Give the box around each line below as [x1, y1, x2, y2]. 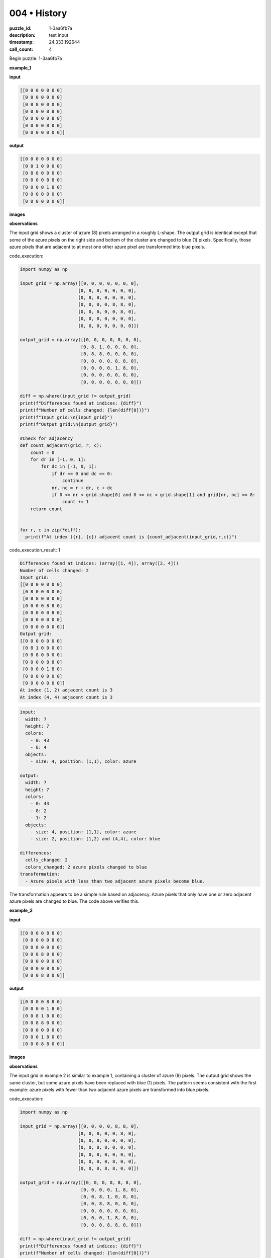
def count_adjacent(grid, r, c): [20, 443, 102, 448]
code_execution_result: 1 [9, 547, 60, 553]
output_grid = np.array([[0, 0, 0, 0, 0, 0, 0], [20, 337, 142, 343]
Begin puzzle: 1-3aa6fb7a [9, 55, 62, 61]
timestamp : [9, 39, 34, 45]
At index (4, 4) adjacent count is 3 [20, 694, 113, 700]
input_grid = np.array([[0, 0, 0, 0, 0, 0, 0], [20, 281, 139, 286]
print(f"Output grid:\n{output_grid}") [20, 422, 118, 427]
